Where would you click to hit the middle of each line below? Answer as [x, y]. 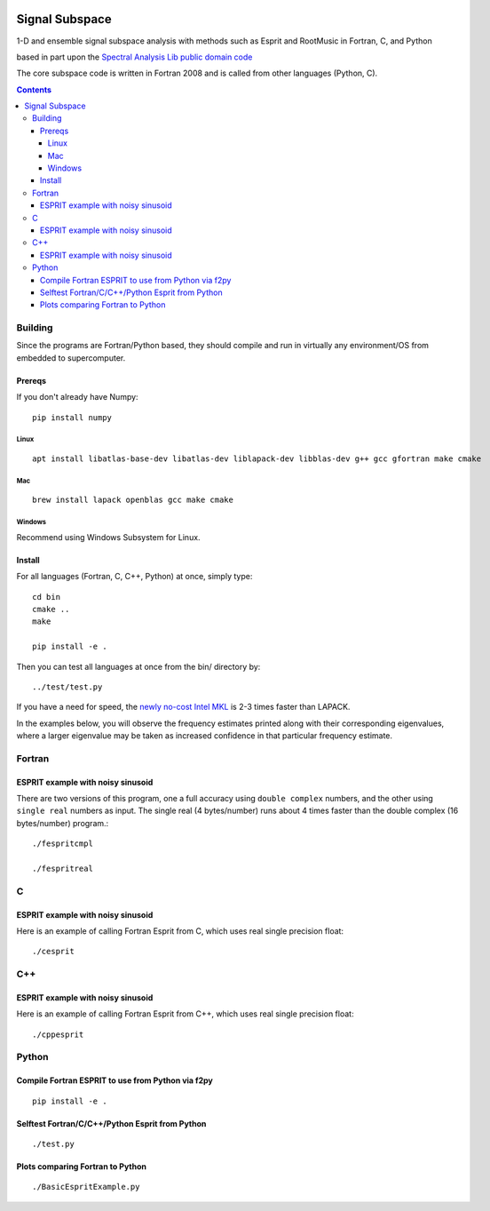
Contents [34, 90]
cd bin [47, 597]
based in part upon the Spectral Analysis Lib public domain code [134, 57]
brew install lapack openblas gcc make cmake [133, 500]
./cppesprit [58, 1034]
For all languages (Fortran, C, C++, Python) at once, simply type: [134, 577]
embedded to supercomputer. [71, 358]
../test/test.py [67, 687]
